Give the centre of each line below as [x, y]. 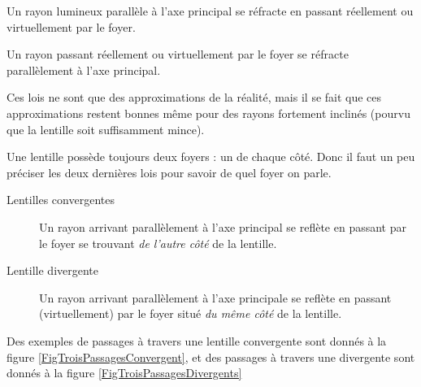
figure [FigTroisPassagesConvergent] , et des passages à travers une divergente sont [211, 357]
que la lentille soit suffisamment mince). [106, 129]
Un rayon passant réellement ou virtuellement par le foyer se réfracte [178, 54]
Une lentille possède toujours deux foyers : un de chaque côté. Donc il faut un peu [211, 157]
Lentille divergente [53, 270]
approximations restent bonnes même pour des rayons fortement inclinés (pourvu [208, 113]
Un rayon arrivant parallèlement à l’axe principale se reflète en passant [215, 297]
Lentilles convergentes [61, 200]
